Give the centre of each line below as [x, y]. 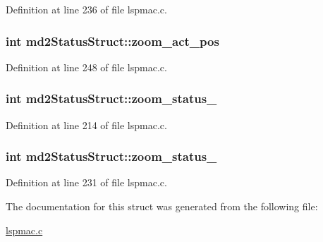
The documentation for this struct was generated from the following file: [162, 206]
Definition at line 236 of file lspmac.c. [86, 9]
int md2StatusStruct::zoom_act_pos [112, 41]
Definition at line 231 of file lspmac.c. [86, 182]
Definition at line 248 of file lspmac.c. [86, 67]
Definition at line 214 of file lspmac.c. [86, 125]
